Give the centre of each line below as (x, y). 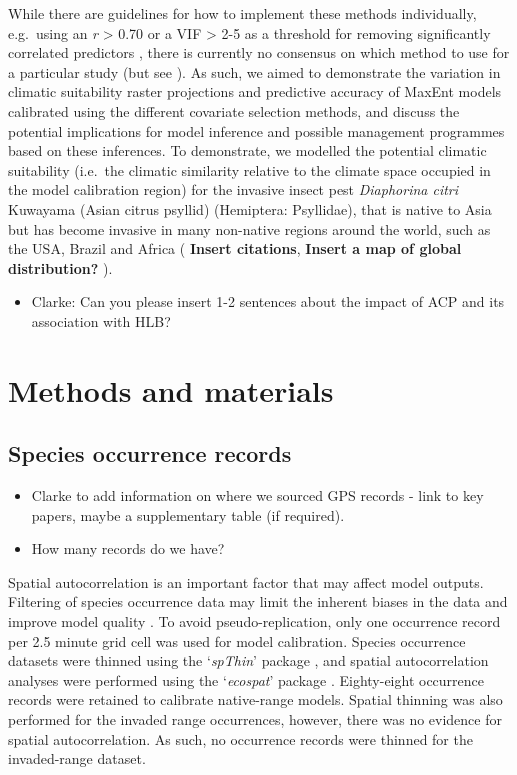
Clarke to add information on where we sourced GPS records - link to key (257, 495)
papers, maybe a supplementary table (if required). (188, 514)
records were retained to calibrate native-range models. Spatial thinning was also (255, 699)
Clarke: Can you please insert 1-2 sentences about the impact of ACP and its (268, 301)
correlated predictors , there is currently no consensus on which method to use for (259, 52)
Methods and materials (171, 389)
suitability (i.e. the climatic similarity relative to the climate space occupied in (249, 169)
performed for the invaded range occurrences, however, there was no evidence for (255, 719)
